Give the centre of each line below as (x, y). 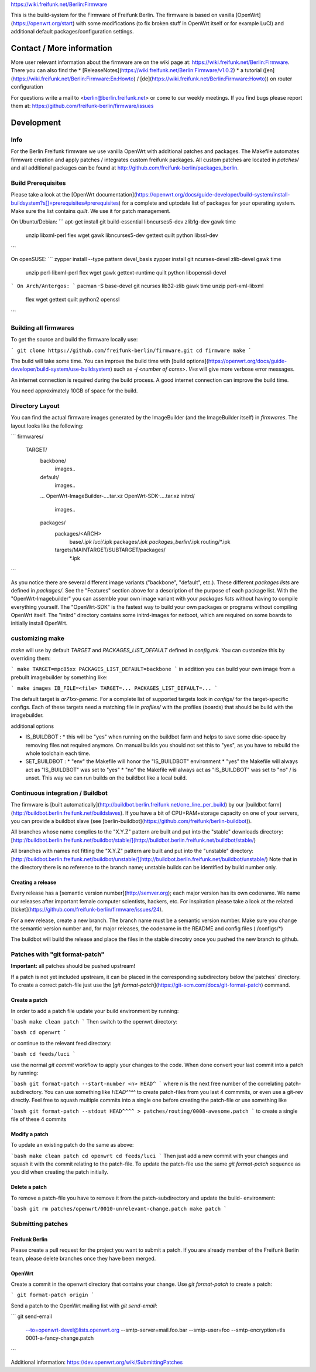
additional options (32, 726)
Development (36, 122)
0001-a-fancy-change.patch (59, 1338)
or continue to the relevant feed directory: (61, 1043)
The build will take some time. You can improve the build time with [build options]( (110, 361)
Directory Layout (35, 406)
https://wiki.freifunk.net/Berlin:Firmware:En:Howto (73, 79)
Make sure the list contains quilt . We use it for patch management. (91, 211)
